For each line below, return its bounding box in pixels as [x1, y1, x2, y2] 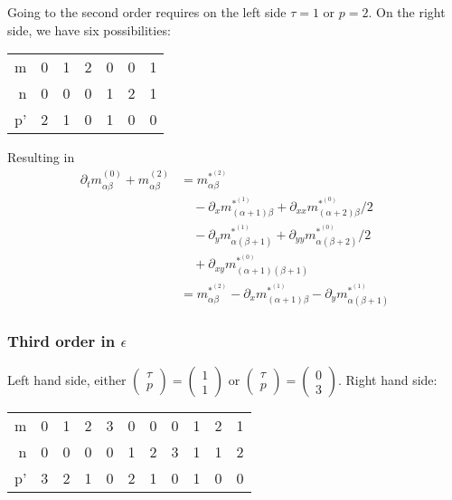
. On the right [368, 3, 446, 21]
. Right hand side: [337, 370, 438, 389]
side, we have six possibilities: [7, 20, 171, 39]
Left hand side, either [7, 370, 127, 389]
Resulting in [7, 148, 75, 167]
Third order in [7, 329, 116, 351]
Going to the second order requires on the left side [7, 3, 287, 21]
